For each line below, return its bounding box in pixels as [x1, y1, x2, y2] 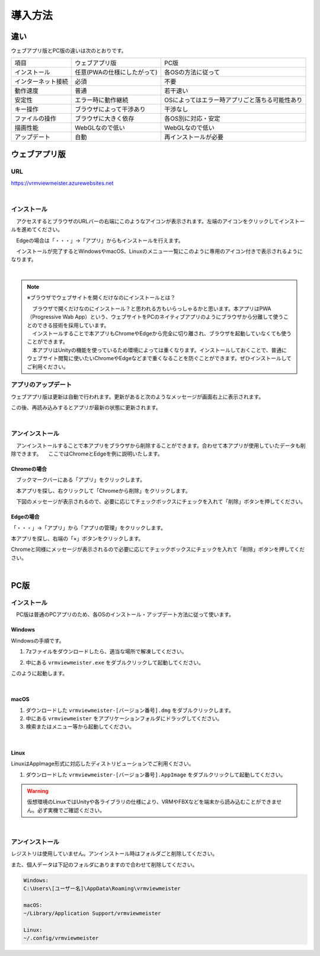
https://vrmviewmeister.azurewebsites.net [11, 179, 114, 187]
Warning [27, 788, 49, 795]
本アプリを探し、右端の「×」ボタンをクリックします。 [11, 535, 144, 542]
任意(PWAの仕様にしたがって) [75, 68, 158, 76]
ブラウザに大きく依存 [75, 114, 135, 123]
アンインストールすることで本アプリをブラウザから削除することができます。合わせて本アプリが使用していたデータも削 [15, 442, 306, 449]
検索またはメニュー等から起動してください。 [25, 723, 135, 730]
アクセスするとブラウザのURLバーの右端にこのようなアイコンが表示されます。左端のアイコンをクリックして [15, 217, 280, 224]
